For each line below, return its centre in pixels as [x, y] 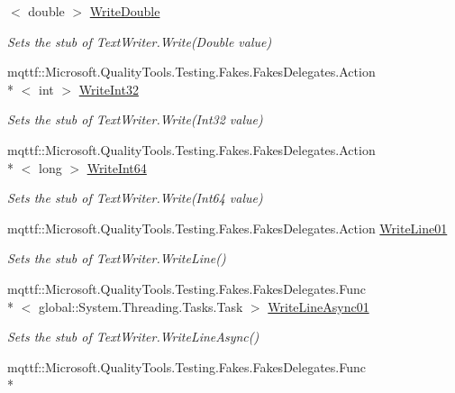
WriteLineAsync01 [318, 306]
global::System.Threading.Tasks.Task [141, 306]
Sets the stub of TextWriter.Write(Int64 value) [135, 198]
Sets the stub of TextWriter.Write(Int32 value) [135, 119]
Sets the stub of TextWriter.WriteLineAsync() [133, 337]
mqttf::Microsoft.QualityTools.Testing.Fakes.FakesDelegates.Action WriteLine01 [227, 228]
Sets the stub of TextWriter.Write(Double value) [140, 41]
